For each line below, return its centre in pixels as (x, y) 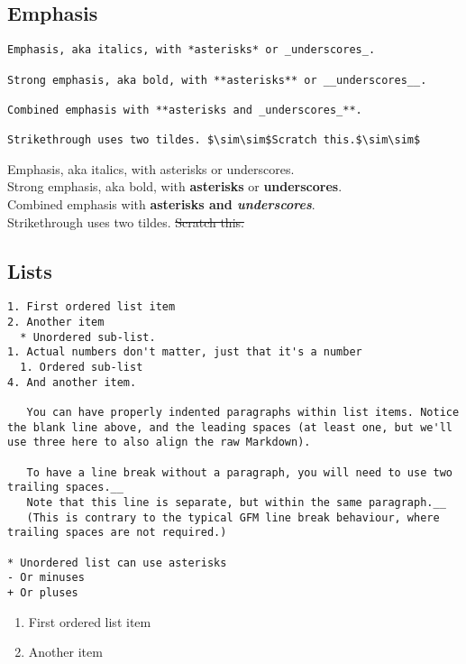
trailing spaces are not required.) (117, 533)
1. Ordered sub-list (82, 367)
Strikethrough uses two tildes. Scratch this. (126, 221)
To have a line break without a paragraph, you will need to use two (239, 472)
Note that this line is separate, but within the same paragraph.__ (236, 502)
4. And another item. (72, 382)
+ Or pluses (43, 592)
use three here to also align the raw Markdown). (159, 443)
